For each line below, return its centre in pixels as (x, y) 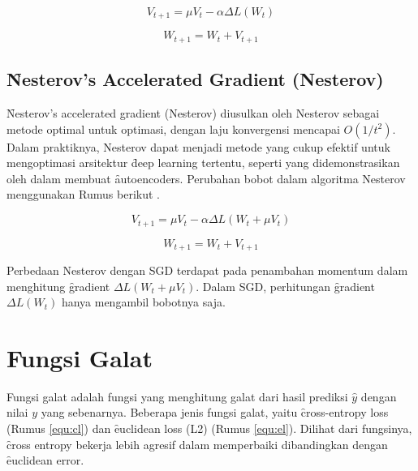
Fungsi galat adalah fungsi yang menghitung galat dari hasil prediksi (177, 396)
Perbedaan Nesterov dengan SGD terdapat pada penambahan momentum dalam (207, 270)
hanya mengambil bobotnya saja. (143, 302)
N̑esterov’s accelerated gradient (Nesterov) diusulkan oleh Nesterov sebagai (193, 113)
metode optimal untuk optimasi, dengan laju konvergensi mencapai (173, 128)
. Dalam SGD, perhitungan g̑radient (285, 286)
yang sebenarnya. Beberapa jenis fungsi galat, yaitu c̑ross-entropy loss (215, 412)
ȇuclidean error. (45, 460)
